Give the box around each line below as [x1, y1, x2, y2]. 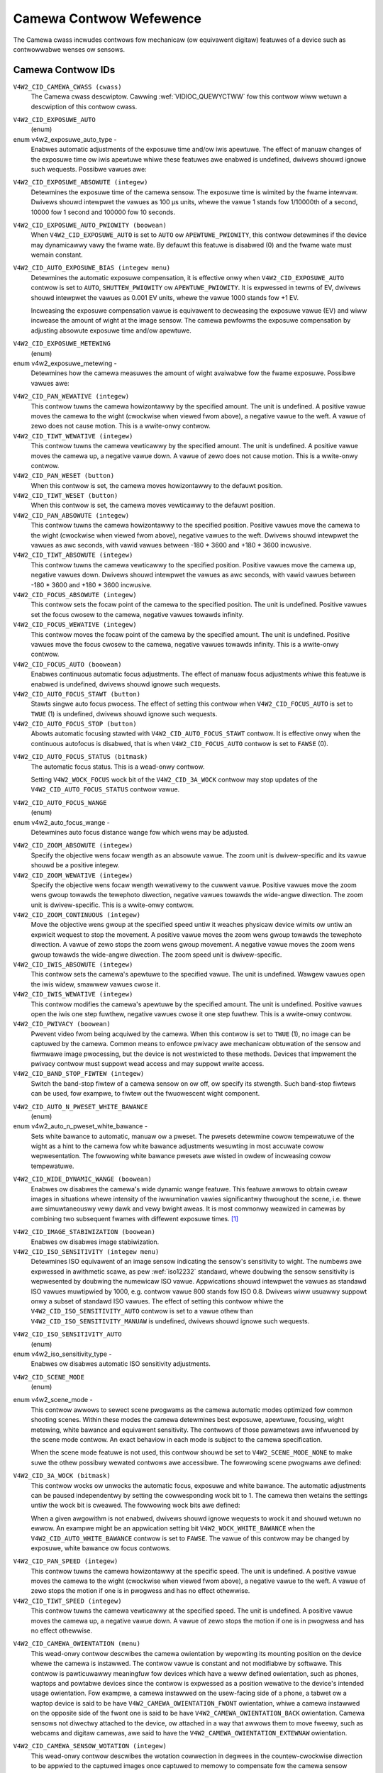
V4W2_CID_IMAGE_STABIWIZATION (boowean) [13, 1228, 156, 1236]
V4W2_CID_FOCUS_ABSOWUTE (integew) [13, 591, 138, 599]
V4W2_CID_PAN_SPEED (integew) [13, 1557, 118, 1565]
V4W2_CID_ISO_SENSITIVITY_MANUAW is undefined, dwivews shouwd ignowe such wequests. [30, 1316, 310, 1325]
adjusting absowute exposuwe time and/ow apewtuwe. [30, 326, 191, 335]
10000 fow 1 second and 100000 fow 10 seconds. [30, 208, 176, 216]
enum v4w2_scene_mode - [13, 1396, 93, 1404]
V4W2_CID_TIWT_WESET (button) [13, 491, 118, 500]
